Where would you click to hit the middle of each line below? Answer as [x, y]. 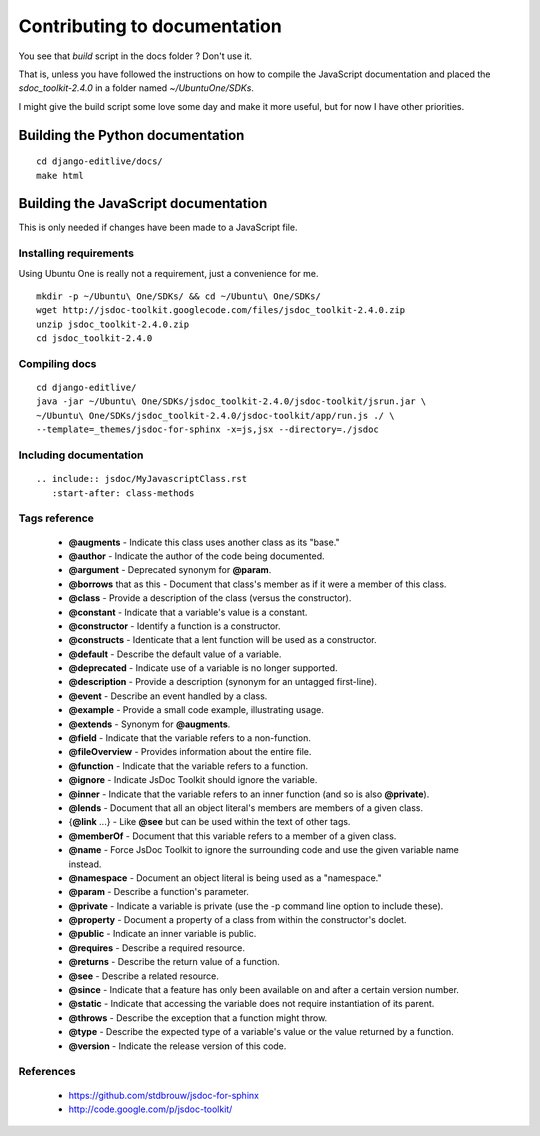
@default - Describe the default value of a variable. [175, 654]
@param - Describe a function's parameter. [159, 892]
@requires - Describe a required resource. [156, 947]
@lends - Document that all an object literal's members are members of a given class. [246, 807]
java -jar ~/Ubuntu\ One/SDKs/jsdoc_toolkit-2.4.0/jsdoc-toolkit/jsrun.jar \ [231, 401]
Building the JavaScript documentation [143, 203]
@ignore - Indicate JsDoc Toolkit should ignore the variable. [193, 780]
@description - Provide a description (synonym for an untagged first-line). [222, 682]
